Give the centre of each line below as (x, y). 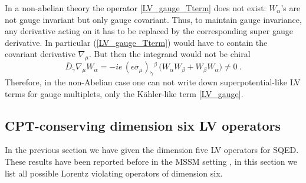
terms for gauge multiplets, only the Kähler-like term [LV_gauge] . (124, 93)
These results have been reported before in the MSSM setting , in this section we (151, 161)
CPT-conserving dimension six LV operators (143, 125)
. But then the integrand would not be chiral (170, 54)
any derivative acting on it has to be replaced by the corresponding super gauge (149, 31)
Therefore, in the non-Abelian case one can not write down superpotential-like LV (153, 81)
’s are (291, 8)
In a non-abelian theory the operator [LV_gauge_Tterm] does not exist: (136, 8)
